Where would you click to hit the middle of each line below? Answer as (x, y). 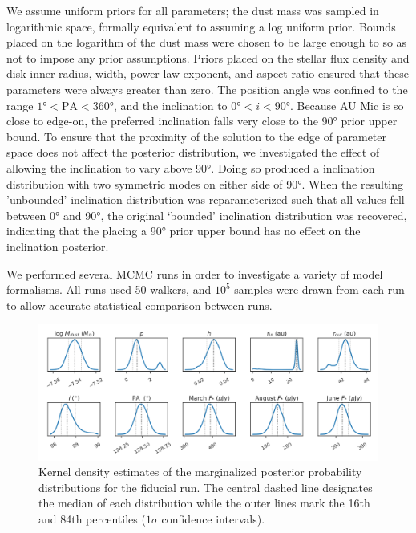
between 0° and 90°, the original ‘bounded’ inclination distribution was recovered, (207, 215)
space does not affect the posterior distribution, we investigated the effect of (193, 152)
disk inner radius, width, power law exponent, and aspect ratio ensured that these (208, 73)
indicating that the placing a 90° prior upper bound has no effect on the (184, 231)
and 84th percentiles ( (92, 519)
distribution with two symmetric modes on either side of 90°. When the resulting (205, 183)
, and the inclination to (171, 105)
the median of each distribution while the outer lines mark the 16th (204, 503)
